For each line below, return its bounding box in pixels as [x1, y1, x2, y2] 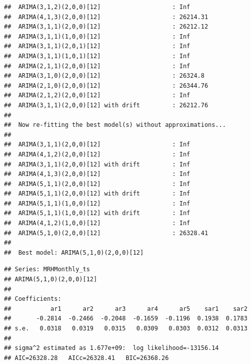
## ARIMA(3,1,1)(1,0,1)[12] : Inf [4, 52, 190, 60]
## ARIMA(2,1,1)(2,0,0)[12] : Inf [4, 62, 190, 70]
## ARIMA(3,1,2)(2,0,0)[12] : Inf [4, 4, 190, 11]
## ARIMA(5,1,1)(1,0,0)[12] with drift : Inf [4, 210, 190, 217]
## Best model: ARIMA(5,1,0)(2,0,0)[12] [4, 249, 144, 256]
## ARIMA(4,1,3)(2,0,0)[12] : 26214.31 [4, 13, 208, 21]
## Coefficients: [4, 295, 61, 303]
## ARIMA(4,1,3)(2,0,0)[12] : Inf [4, 170, 190, 178]
